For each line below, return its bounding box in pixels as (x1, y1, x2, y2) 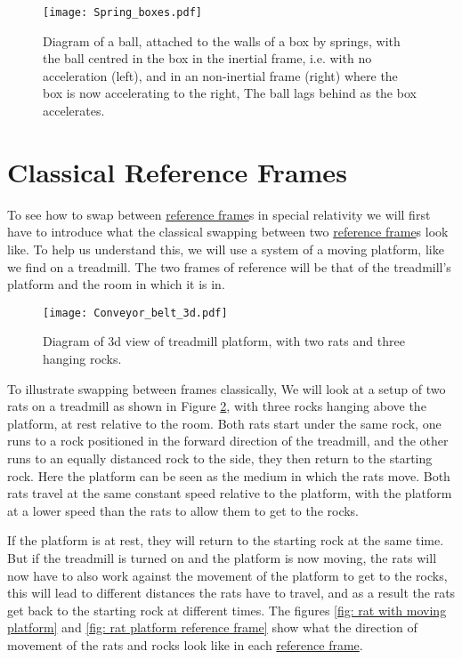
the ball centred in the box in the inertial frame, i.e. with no (43, 49, 372, 68)
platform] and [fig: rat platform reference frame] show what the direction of (7, 618, 417, 637)
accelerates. (43, 101, 105, 120)
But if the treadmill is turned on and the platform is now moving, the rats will (7, 548, 437, 567)
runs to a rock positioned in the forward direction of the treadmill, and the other (7, 431, 449, 450)
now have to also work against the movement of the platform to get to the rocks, (7, 566, 448, 584)
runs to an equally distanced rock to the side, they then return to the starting (7, 448, 433, 467)
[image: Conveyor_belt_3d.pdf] (43, 306, 228, 319)
